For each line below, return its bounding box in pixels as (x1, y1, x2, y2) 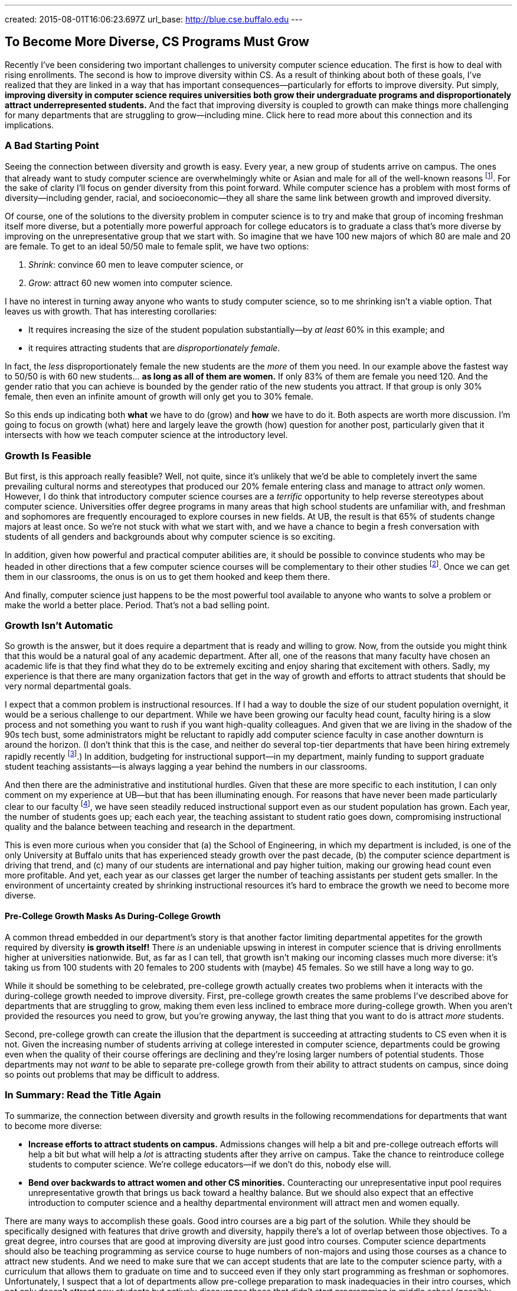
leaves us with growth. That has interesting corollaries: (5, 306, 217, 317)
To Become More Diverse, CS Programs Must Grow (5, 34, 309, 50)
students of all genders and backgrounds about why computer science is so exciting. (5, 531, 335, 541)
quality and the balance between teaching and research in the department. (5, 821, 296, 832)
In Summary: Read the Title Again (5, 1089, 161, 1101)
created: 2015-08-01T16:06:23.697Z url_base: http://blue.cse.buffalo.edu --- (5, 14, 303, 24)
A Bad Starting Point (5, 140, 99, 152)
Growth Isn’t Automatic (5, 619, 113, 632)
